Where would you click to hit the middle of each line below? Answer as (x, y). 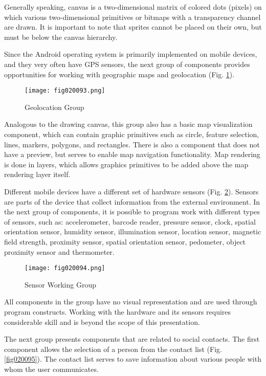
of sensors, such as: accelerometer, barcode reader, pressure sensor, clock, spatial (130, 221)
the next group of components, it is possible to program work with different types (132, 212)
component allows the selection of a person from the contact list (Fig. (113, 349)
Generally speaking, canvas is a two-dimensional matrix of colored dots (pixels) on (133, 7)
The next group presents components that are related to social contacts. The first (132, 339)
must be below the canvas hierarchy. (61, 37)
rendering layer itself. (37, 174)
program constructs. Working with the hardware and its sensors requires (118, 311)
